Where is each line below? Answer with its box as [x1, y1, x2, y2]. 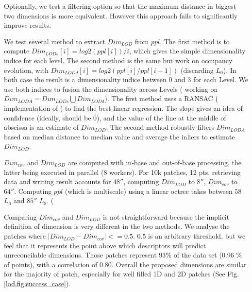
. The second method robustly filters [106, 122, 215, 132]
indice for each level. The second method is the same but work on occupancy [4, 55, 233, 65]
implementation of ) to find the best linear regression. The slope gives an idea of [4, 103, 243, 113]
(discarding [181, 65, 214, 75]
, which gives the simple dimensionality [129, 46, 246, 56]
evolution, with [4, 65, 49, 75]
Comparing [4, 211, 37, 222]
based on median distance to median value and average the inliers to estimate [4, 131, 235, 141]
